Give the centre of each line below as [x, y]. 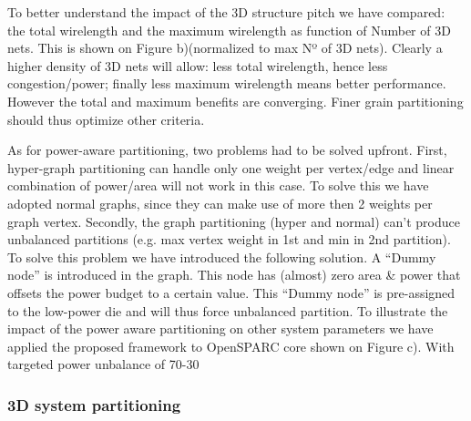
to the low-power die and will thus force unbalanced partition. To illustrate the [228, 310]
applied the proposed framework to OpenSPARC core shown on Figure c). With [231, 346]
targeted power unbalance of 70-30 [103, 364]
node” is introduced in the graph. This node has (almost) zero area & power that [234, 275]
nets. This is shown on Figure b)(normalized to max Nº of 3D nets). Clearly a [225, 48]
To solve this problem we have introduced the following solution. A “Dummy [222, 257]
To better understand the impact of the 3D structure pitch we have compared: [226, 12]
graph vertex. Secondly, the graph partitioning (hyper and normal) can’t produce [234, 221]
